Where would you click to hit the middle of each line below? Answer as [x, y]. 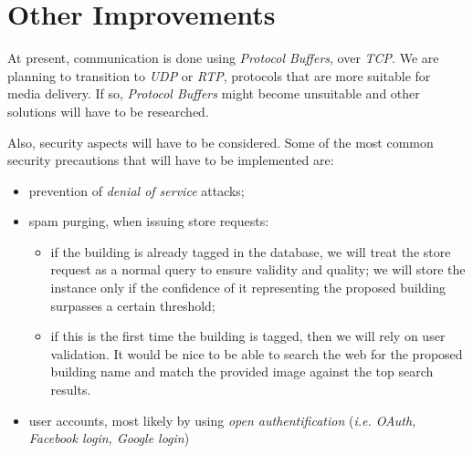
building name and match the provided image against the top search [242, 371]
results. [71, 390]
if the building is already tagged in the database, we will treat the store [251, 251]
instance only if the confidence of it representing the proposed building [248, 288]
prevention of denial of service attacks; [137, 190]
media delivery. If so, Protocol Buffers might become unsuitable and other [214, 93]
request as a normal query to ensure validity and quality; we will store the [258, 269]
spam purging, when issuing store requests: [149, 221]
